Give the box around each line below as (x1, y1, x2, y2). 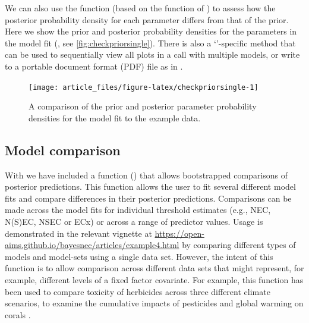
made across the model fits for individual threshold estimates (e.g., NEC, (5, 203, 271, 216)
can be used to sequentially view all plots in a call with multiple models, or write (5, 48, 300, 61)
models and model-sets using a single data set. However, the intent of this (5, 250, 273, 262)
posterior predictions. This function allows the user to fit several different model (5, 180, 296, 193)
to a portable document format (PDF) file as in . (5, 59, 183, 72)
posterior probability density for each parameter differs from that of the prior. (5, 13, 289, 26)
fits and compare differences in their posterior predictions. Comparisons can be (5, 192, 292, 204)
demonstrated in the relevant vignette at (5, 227, 152, 239)
